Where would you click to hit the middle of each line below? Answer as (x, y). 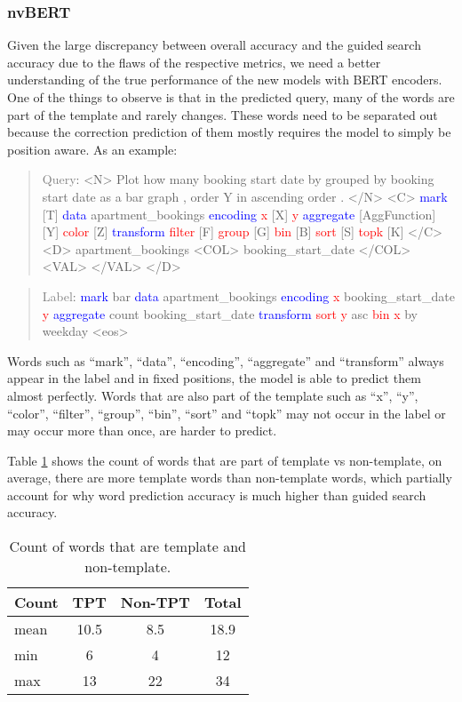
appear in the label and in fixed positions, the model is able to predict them (214, 378)
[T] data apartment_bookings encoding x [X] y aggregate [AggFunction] (239, 214)
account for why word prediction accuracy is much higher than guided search (217, 495)
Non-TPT (155, 602)
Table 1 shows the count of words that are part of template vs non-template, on (225, 460)
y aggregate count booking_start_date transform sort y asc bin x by (230, 313)
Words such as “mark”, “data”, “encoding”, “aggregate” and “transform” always (226, 360)
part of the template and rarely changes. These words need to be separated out (223, 114)
